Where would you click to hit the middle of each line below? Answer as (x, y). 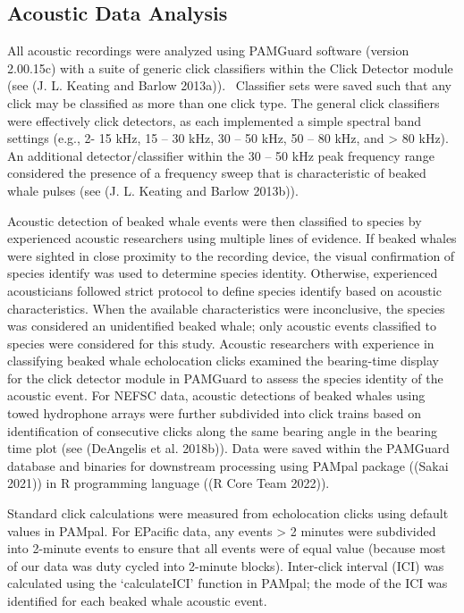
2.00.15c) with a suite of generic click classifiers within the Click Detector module (230, 67)
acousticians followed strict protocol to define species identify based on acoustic (224, 290)
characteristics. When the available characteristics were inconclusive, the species (226, 308)
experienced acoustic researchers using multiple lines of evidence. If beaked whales (232, 238)
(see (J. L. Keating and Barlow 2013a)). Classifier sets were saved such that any (229, 85)
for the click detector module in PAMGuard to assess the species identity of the (225, 378)
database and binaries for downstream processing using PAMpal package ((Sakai (228, 465)
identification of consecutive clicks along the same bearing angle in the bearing (222, 430)
